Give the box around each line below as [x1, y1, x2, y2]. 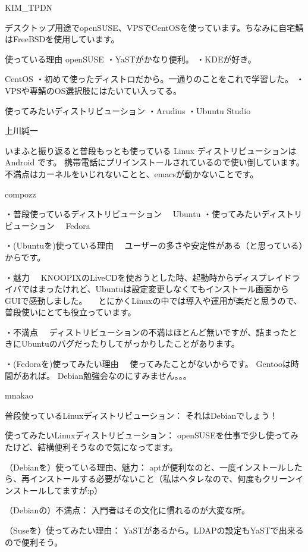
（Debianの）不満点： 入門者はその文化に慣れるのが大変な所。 [5, 504, 250, 516]
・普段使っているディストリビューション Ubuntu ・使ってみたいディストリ [5, 208, 303, 220]
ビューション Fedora [5, 219, 90, 231]
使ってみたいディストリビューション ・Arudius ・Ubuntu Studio [5, 104, 251, 117]
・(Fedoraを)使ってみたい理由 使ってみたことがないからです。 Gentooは [5, 357, 291, 370]
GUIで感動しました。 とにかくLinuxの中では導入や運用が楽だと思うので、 [5, 294, 302, 306]
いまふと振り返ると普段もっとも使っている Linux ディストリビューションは [5, 144, 297, 156]
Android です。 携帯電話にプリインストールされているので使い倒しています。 [5, 156, 304, 168]
